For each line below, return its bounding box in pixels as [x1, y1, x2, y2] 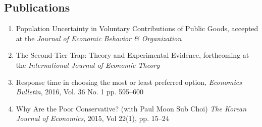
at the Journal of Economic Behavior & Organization [16, 33, 182, 43]
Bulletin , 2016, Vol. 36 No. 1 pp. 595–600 [16, 86, 144, 97]
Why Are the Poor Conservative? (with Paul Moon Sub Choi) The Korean [16, 103, 247, 113]
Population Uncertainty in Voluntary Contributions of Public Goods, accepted [16, 23, 258, 34]
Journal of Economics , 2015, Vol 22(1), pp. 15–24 [16, 113, 169, 123]
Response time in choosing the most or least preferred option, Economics [16, 76, 242, 87]
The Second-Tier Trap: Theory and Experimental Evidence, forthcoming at [16, 50, 249, 60]
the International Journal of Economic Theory [16, 59, 160, 70]
